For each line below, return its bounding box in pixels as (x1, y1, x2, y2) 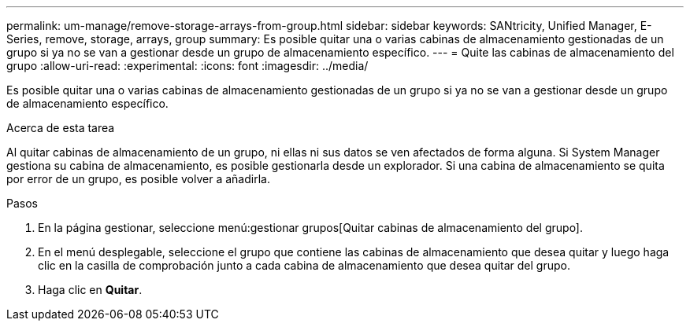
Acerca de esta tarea (6, 121, 115, 134)
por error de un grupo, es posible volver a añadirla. (6, 172, 270, 186)
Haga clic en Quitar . (38, 283, 143, 296)
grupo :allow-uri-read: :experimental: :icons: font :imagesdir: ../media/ (6, 59, 369, 72)
